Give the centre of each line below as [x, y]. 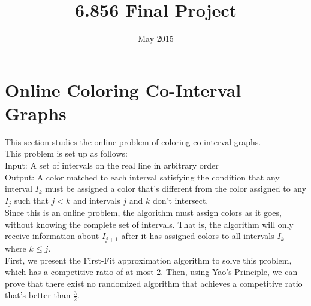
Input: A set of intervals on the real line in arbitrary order [112, 165]
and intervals [96, 200]
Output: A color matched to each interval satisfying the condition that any [142, 177]
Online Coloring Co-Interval [123, 89]
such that [31, 200]
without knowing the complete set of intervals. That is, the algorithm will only [149, 224]
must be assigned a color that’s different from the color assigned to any [176, 189]
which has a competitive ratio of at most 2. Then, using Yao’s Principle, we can [151, 272]
